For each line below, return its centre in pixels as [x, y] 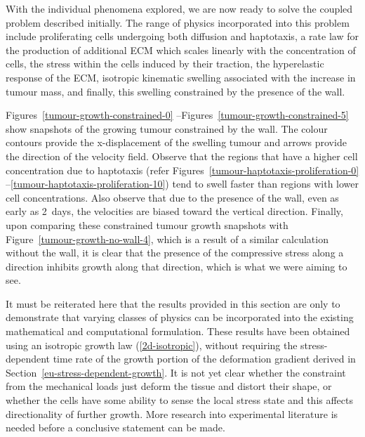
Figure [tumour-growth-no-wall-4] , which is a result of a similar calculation [167, 239]
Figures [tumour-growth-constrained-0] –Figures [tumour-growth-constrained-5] [177, 115]
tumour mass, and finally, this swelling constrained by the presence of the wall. [175, 91]
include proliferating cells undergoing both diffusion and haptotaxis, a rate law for [182, 36]
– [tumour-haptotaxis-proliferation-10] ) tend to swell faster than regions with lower [182, 184]
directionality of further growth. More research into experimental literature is [172, 413]
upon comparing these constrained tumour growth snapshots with [147, 224]
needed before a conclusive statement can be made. [115, 428]
